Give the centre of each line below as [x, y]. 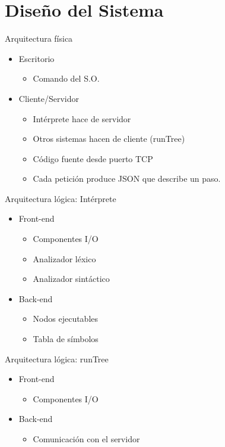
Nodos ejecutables [66, 319]
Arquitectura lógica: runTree [57, 358]
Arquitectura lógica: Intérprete [61, 198]
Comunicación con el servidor [86, 439]
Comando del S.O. [66, 78]
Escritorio [37, 58]
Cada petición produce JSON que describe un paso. [127, 179]
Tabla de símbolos [66, 339]
